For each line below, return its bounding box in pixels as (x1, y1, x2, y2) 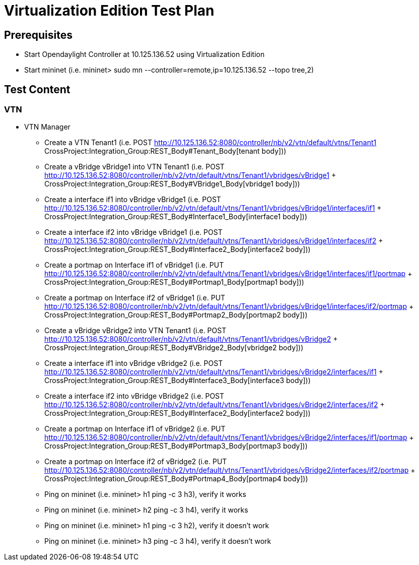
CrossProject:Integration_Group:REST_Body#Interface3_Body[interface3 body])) (44, 376, 311, 385)
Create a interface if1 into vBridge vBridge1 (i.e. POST (44, 195, 221, 204)
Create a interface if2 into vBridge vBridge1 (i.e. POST (44, 228, 223, 237)
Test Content (4, 83, 71, 96)
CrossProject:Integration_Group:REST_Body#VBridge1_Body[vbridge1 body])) (44, 179, 300, 189)
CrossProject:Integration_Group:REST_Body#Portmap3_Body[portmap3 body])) (44, 442, 308, 451)
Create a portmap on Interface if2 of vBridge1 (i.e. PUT (44, 293, 226, 302)
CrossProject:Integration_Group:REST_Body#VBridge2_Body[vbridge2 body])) (44, 343, 304, 352)
